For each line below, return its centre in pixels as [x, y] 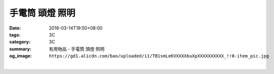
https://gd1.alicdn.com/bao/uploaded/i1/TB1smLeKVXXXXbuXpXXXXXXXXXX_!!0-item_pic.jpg [159, 56]
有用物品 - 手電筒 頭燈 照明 [77, 49]
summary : [20, 49]
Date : [15, 28]
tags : [15, 34]
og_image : [21, 56]
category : [20, 42]
